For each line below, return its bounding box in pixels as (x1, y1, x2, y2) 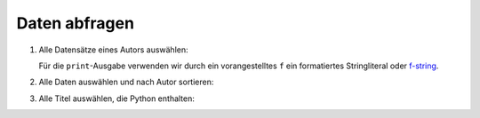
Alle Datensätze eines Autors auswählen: (38, 44, 188, 55)
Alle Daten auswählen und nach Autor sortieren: (38, 76, 214, 88)
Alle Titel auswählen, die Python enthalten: (38, 93, 196, 104)
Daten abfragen (16, 13, 135, 33)
